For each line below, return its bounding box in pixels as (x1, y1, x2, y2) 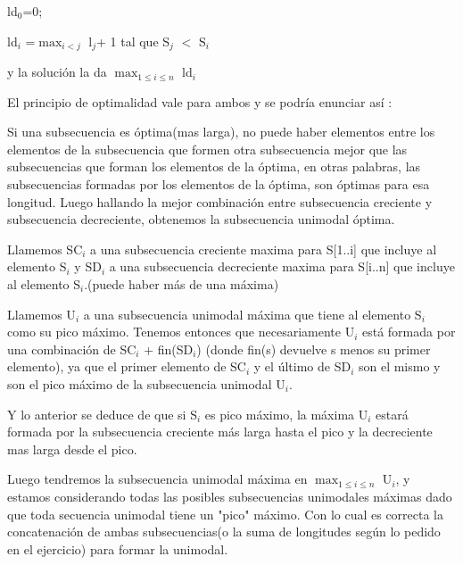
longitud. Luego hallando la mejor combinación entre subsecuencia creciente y (7, 192, 433, 211)
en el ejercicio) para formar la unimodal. (7, 539, 228, 558)
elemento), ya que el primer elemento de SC (7, 357, 246, 376)
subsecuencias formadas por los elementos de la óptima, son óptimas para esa (7, 175, 430, 194)
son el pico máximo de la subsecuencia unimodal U (7, 374, 285, 393)
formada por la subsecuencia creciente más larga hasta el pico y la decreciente (7, 422, 433, 441)
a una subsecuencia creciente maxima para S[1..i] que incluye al (90, 239, 437, 258)
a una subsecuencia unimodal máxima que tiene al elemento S (83, 304, 422, 323)
